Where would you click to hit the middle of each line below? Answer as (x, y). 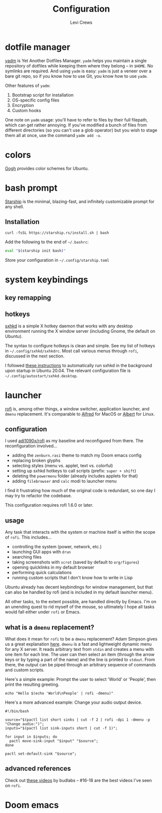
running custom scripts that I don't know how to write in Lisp (72, 578)
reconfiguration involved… (31, 446)
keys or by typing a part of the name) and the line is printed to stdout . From (80, 660)
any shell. (15, 206)
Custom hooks (26, 110)
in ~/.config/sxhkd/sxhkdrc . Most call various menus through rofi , (72, 351)
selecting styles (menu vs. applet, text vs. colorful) (62, 466)
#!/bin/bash (17, 711)
